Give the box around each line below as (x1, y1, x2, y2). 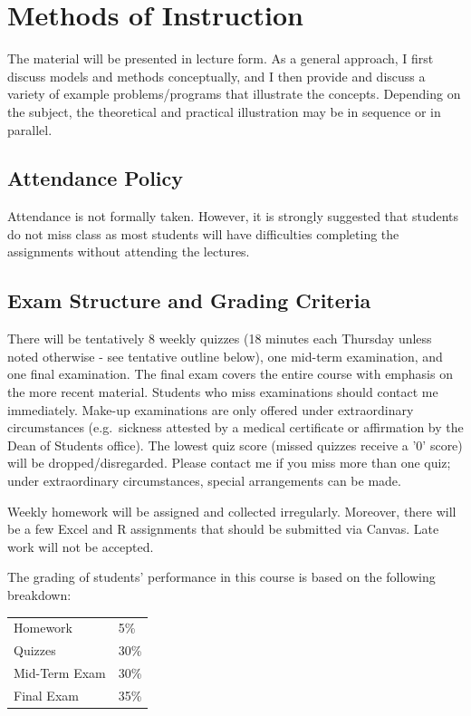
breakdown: (7, 585, 72, 604)
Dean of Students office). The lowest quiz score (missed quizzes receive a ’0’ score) (7, 435, 463, 454)
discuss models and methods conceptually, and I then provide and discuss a (7, 66, 426, 85)
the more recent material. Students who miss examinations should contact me (7, 382, 438, 402)
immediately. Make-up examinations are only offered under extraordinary (7, 400, 414, 419)
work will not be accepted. (7, 537, 154, 556)
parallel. (7, 120, 53, 139)
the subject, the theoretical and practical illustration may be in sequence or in (7, 102, 441, 121)
